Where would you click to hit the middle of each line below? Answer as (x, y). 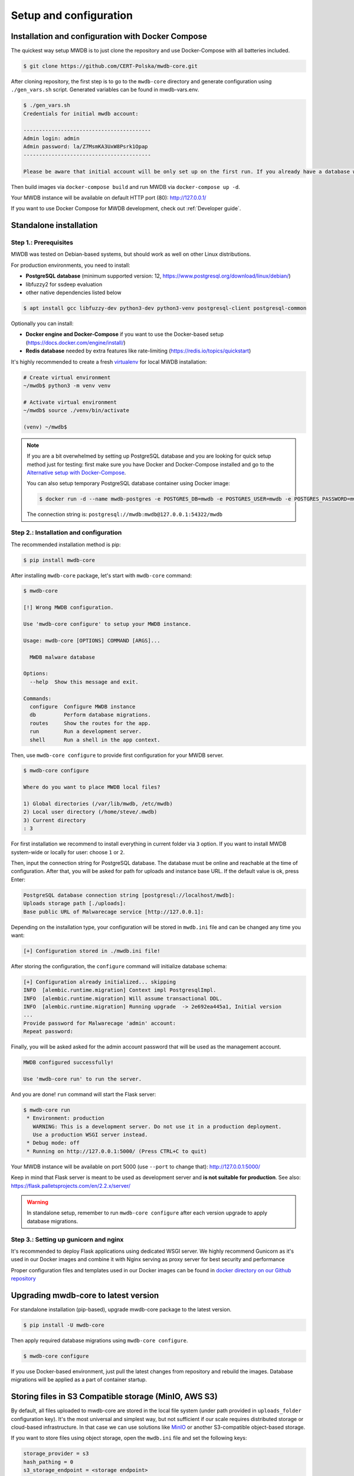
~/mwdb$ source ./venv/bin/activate (76, 411)
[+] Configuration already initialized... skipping (100, 982)
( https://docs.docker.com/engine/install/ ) (76, 342)
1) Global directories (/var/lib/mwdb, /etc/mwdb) (98, 804)
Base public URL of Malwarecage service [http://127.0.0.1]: (114, 912)
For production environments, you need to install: (71, 265)
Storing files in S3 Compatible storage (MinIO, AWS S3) (114, 1397)
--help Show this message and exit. (84, 682)
